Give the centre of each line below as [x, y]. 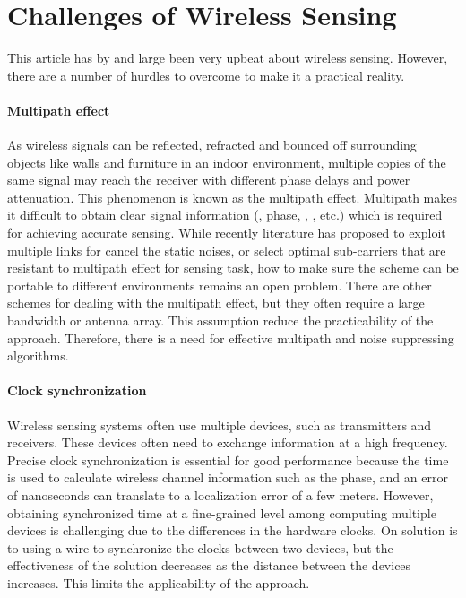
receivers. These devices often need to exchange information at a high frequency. [228, 442]
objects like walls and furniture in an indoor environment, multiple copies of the [227, 162]
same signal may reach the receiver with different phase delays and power [209, 180]
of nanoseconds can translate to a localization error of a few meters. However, [220, 495]
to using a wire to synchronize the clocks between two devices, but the [200, 547]
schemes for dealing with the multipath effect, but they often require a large [216, 303]
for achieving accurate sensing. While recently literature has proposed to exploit [227, 233]
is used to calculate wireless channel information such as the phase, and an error [228, 477]
